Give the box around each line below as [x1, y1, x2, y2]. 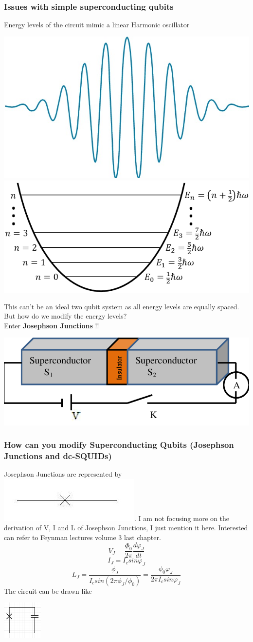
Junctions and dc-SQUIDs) [4, 449, 112, 461]
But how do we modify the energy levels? [4, 311, 127, 321]
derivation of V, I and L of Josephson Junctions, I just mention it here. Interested [4, 522, 248, 533]
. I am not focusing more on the [134, 513, 229, 523]
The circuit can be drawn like [4, 585, 92, 596]
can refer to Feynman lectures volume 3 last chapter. [4, 532, 161, 542]
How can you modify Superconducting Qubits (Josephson [4, 438, 234, 450]
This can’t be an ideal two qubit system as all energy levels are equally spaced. [4, 301, 239, 311]
